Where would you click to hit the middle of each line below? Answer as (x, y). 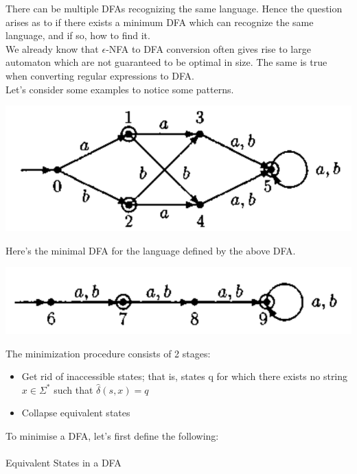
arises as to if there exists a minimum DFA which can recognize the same (160, 22)
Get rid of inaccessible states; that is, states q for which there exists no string (185, 376)
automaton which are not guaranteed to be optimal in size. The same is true (166, 62)
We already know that (52, 48)
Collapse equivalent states (76, 413)
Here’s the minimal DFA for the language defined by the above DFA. (151, 250)
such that (73, 389)
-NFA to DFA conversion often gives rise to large (208, 48)
